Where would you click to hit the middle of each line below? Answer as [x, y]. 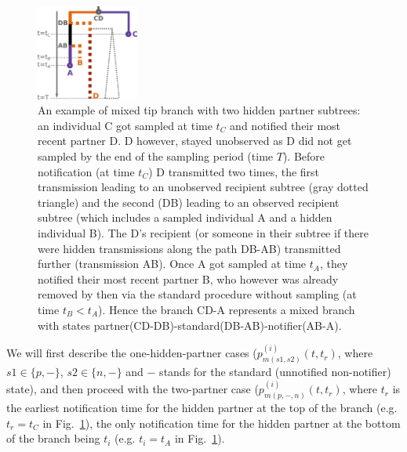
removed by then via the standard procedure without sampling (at [197, 294]
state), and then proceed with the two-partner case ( [133, 389]
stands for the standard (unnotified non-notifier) [275, 372]
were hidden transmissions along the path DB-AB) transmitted [189, 248]
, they [334, 264]
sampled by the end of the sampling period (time [156, 155]
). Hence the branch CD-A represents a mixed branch [227, 309]
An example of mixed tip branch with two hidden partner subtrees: [199, 110]
